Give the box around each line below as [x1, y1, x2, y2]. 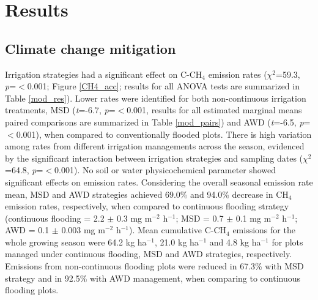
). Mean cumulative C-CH [129, 223, 227, 236]
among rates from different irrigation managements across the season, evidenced [5, 140, 305, 152]
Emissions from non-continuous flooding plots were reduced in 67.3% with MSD [5, 260, 304, 272]
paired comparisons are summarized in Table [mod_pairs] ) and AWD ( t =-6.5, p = [5, 115, 311, 128]
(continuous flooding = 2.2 [5, 211, 105, 224]
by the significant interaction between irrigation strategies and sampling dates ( [5, 151, 303, 164]
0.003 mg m [61, 223, 105, 236]
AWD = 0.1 [5, 223, 50, 236]
